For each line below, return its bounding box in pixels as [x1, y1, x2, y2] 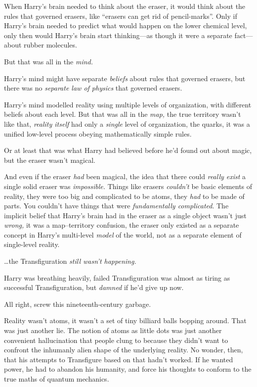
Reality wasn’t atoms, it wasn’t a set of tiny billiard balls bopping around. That [4, 315, 247, 326]
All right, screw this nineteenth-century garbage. [4, 298, 151, 309]
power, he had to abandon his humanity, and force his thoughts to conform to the [4, 364, 252, 374]
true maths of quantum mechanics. [4, 374, 109, 384]
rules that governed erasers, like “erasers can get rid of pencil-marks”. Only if [4, 10, 237, 21]
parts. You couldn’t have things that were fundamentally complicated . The [4, 200, 229, 211]
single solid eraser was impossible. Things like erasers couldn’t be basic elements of [4, 181, 253, 191]
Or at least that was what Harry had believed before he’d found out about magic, [4, 145, 252, 155]
